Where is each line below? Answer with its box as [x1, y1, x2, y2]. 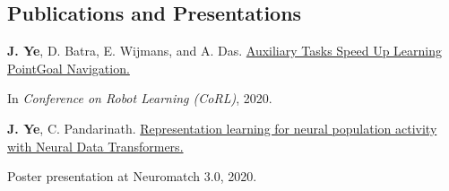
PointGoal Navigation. [7, 58, 130, 77]
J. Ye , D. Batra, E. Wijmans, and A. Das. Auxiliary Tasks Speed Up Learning [7, 41, 443, 60]
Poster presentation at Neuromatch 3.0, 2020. [7, 167, 257, 186]
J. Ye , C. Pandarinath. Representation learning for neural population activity [7, 118, 437, 137]
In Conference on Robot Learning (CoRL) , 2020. [7, 89, 272, 108]
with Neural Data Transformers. [7, 136, 184, 155]
